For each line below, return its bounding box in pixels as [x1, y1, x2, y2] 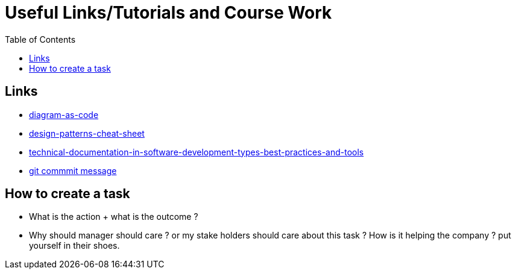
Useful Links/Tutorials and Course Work [5, 2, 332, 23]
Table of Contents [5, 34, 76, 45]
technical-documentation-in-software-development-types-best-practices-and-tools [29, 146, 364, 157]
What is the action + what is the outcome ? [29, 211, 198, 222]
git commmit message [29, 165, 117, 176]
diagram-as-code [29, 109, 99, 120]
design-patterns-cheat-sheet [29, 128, 145, 139]
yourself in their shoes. [29, 240, 120, 251]
